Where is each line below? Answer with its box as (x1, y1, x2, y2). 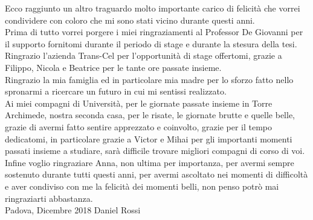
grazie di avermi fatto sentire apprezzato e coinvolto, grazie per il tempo (5, 120, 273, 133)
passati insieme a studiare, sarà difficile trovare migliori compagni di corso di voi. (5, 144, 305, 157)
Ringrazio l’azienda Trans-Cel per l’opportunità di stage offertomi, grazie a (5, 49, 282, 62)
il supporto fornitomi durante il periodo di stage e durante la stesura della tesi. (5, 37, 297, 50)
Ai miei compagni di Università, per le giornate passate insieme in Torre (5, 96, 273, 109)
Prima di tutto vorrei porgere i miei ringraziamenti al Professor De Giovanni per (5, 25, 303, 38)
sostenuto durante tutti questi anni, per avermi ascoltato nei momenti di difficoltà (5, 168, 308, 181)
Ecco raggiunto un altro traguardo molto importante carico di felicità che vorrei (5, 2, 300, 14)
